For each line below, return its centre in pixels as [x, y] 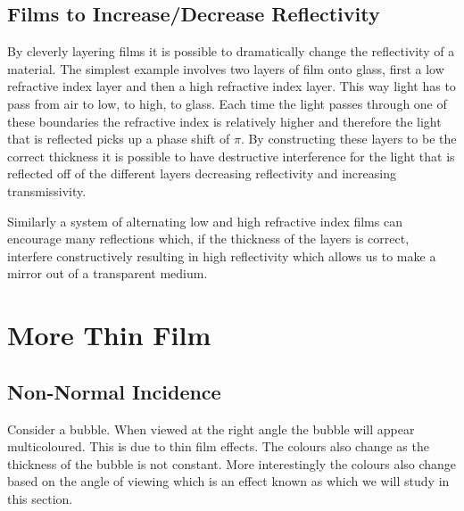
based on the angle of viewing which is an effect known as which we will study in [228, 481]
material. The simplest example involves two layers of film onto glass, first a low [226, 68]
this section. [40, 498]
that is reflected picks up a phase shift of [119, 139]
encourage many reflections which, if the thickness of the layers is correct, [208, 239]
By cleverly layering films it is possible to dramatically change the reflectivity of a [231, 51]
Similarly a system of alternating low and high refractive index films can [205, 221]
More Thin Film [109, 335]
